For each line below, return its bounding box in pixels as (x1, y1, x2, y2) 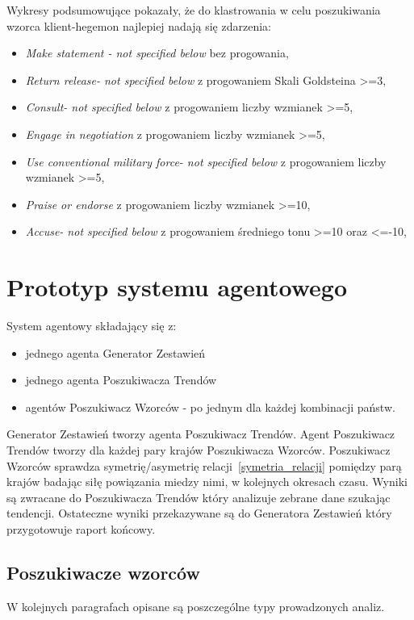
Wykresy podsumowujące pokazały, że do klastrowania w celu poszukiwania (6, 2, 381, 18)
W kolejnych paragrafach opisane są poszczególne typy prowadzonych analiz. (6, 597, 385, 614)
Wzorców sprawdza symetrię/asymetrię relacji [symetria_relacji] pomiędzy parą (6, 457, 402, 474)
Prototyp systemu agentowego (6, 270, 348, 304)
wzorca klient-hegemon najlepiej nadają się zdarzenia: (6, 17, 271, 34)
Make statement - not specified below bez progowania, (25, 44, 289, 61)
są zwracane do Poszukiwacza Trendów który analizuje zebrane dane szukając (6, 488, 391, 505)
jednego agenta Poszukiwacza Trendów (25, 371, 217, 388)
